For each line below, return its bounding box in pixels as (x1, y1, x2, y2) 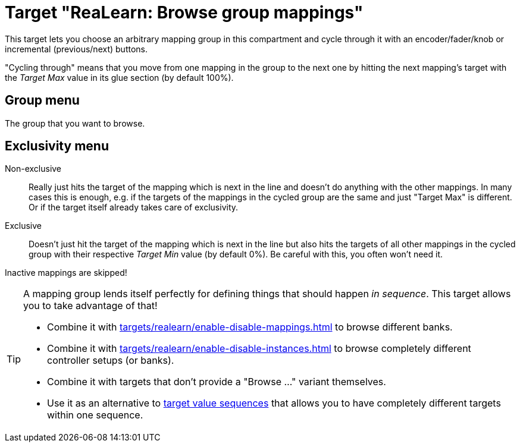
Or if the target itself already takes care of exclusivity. (29, 202, 239, 213)
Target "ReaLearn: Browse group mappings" (5, 2, 364, 23)
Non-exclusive (5, 163, 62, 174)
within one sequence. (47, 409, 143, 421)
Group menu (5, 93, 80, 108)
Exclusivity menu (5, 138, 109, 154)
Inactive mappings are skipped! (5, 267, 127, 278)
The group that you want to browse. (5, 118, 145, 128)
